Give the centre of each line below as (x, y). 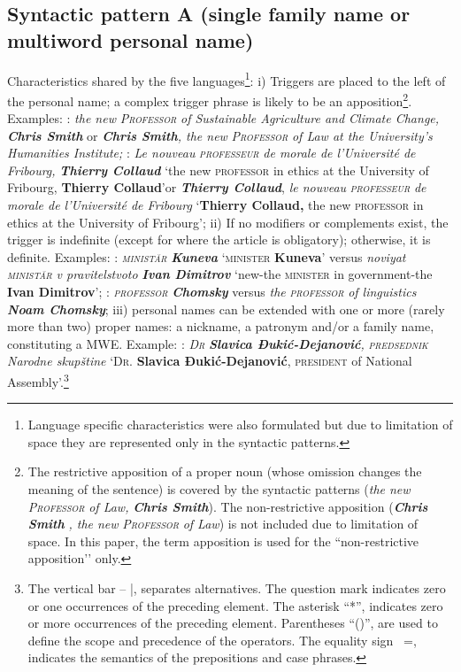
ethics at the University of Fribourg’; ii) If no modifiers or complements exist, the (228, 222)
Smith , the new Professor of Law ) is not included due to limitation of (223, 524)
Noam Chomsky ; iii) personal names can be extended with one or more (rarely (226, 309)
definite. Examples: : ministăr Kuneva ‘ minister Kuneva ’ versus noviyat (207, 256)
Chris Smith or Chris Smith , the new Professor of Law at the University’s (220, 135)
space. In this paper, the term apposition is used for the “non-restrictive (223, 541)
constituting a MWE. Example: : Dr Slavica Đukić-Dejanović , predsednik (218, 343)
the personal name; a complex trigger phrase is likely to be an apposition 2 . (210, 99)
